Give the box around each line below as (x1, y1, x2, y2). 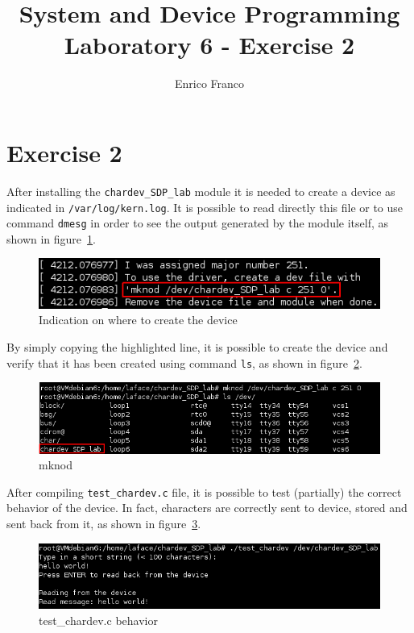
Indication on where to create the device (39, 311, 238, 328)
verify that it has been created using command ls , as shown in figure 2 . (6, 354, 362, 371)
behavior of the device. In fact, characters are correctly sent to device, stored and (6, 499, 408, 516)
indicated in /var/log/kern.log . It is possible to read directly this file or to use (6, 198, 404, 215)
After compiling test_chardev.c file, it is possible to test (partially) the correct (6, 483, 402, 500)
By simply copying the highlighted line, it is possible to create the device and (6, 339, 388, 356)
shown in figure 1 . (6, 230, 96, 247)
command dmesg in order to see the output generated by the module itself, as (6, 214, 389, 231)
